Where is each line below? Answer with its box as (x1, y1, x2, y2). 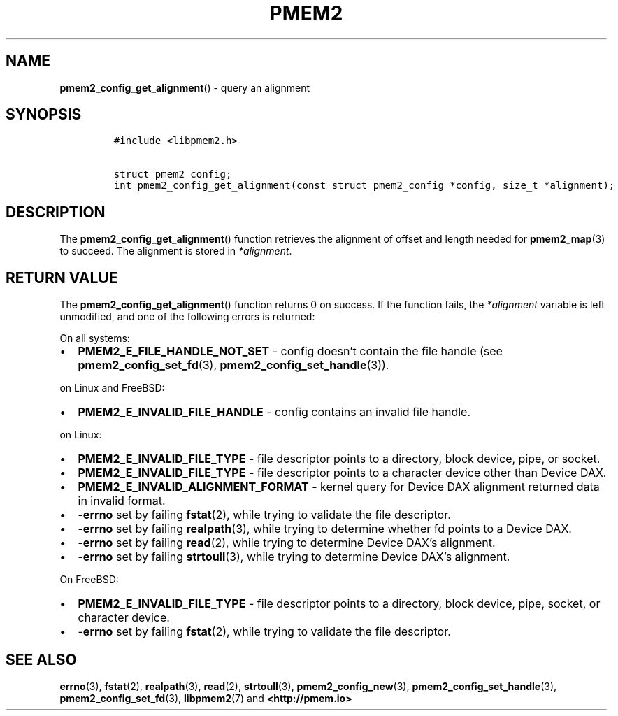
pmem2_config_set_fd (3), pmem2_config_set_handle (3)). (78, 358, 389, 373)
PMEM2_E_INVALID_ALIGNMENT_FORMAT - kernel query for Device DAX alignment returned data (78, 480, 600, 494)
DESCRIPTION (6, 203, 106, 221)
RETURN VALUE (6, 268, 118, 287)
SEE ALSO (6, 650, 77, 668)
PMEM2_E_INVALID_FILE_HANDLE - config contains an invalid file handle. (78, 405, 471, 420)
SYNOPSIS (6, 106, 82, 124)
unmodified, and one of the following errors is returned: (59, 310, 315, 323)
